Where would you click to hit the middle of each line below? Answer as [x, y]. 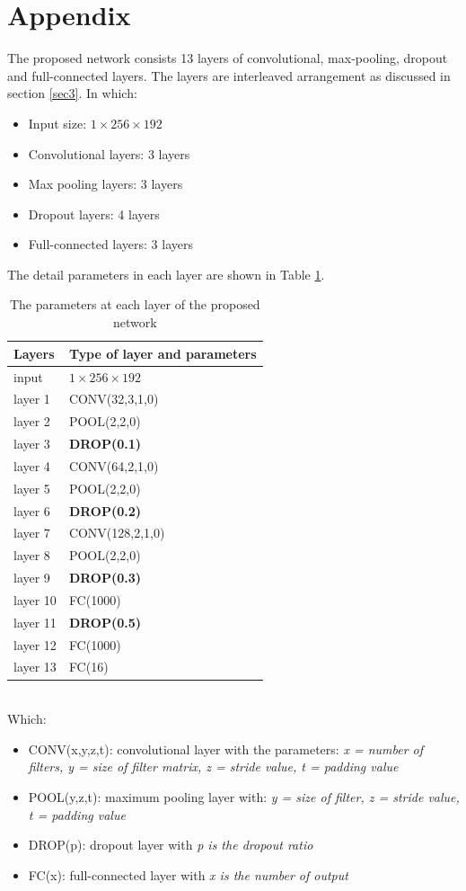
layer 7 [32, 533]
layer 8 [32, 555]
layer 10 [35, 599]
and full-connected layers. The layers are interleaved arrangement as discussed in [229, 75]
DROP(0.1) [105, 444]
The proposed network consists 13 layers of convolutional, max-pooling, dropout [228, 58]
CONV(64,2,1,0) [114, 465]
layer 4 [32, 465]
